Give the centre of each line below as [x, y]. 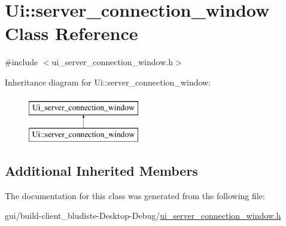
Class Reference [71, 33]
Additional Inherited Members [101, 171]
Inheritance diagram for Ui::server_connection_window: [108, 82]
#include [22, 62]
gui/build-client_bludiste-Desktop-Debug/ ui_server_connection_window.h [143, 216]
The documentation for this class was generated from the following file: [135, 195]
